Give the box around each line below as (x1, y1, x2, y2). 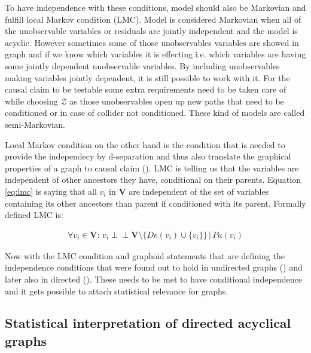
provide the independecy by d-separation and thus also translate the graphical (5, 150, 291, 162)
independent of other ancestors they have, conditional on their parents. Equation (5, 173, 301, 186)
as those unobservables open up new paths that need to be (69, 94, 284, 107)
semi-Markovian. (5, 118, 65, 130)
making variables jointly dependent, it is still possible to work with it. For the (5, 71, 290, 84)
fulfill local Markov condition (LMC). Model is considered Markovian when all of (5, 13, 301, 25)
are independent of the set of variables (129, 185, 269, 197)
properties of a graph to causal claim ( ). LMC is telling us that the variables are (5, 161, 299, 174)
